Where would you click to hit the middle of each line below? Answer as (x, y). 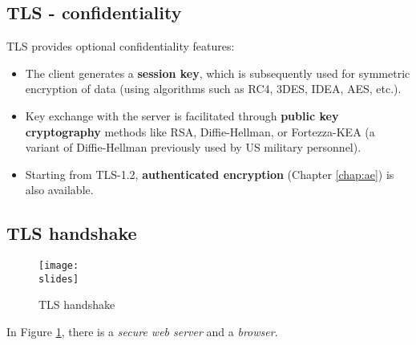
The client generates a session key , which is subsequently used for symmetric (218, 73)
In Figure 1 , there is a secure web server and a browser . (142, 332)
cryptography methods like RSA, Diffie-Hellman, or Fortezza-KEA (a (200, 131)
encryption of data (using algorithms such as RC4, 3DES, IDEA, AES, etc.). (213, 89)
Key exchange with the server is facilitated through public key (182, 115)
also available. (59, 190)
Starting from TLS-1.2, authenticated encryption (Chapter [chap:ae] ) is (210, 174)
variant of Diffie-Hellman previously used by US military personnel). (193, 147)
